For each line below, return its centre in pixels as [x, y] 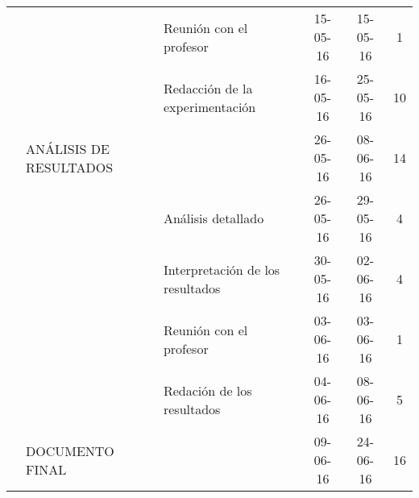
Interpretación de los [222, 269]
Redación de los [207, 390]
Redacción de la [208, 88]
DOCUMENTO [70, 450]
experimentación [209, 106]
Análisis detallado [214, 218]
